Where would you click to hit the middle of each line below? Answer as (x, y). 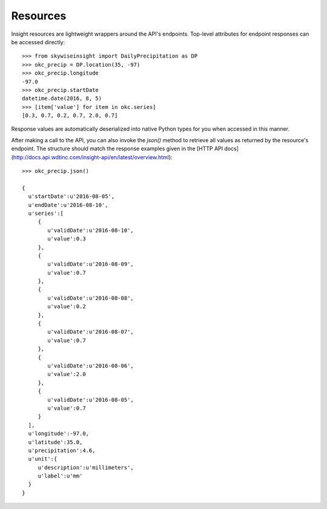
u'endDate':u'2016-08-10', (68, 205)
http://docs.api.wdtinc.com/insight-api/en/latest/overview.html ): (93, 157)
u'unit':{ (43, 459)
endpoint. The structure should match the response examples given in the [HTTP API (117, 149)
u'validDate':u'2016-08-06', (91, 366)
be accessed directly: (38, 42)
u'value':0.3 (67, 239)
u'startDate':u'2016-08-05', (71, 196)
